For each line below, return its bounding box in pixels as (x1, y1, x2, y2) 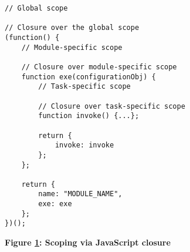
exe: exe (38, 200, 72, 209)
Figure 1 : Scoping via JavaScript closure (5, 236, 171, 248)
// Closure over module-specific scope (21, 62, 177, 71)
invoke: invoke (55, 141, 114, 150)
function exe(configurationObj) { (21, 72, 156, 81)
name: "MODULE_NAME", (38, 190, 123, 199)
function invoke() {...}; (38, 112, 140, 120)
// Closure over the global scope (5, 23, 140, 32)
